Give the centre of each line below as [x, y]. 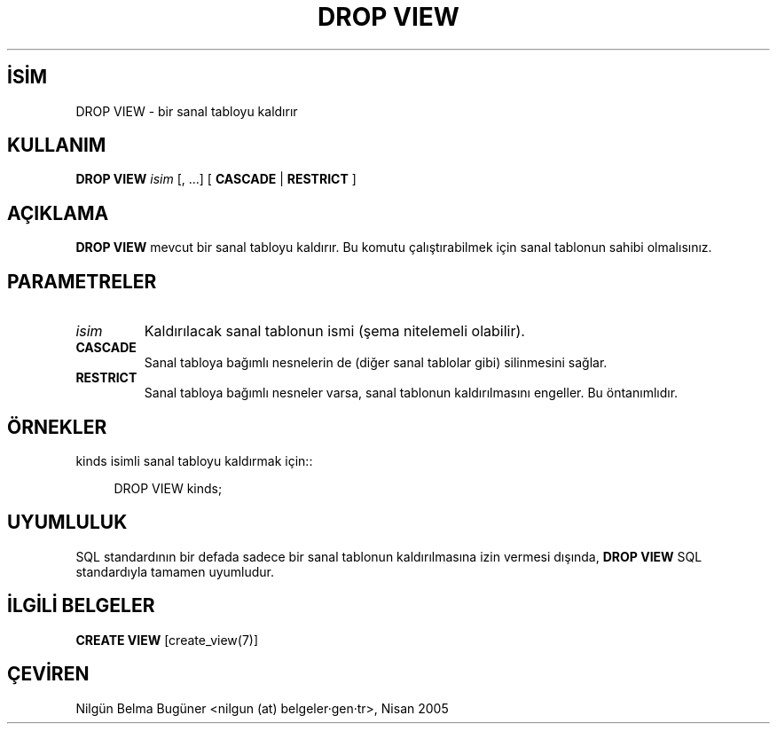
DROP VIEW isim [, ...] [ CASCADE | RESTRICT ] [216, 179]
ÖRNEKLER [57, 427]
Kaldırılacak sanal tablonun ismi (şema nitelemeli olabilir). [334, 331]
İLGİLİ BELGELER [81, 606]
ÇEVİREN [48, 674]
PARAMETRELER [82, 281]
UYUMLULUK [67, 523]
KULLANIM [57, 145]
